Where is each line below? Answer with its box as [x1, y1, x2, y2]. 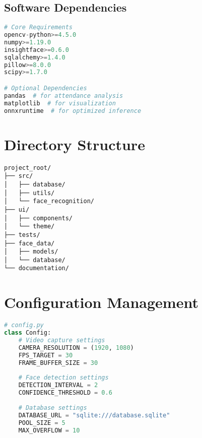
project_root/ [4, 164, 51, 171]
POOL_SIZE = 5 [18, 419, 65, 426]
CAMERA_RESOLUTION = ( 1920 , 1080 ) [18, 344, 134, 351]
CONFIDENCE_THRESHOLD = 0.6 [18, 389, 112, 397]
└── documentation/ [4, 265, 69, 272]
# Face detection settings [18, 374, 109, 382]
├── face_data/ [4, 239, 55, 247]
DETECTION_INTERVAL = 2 [18, 382, 98, 389]
